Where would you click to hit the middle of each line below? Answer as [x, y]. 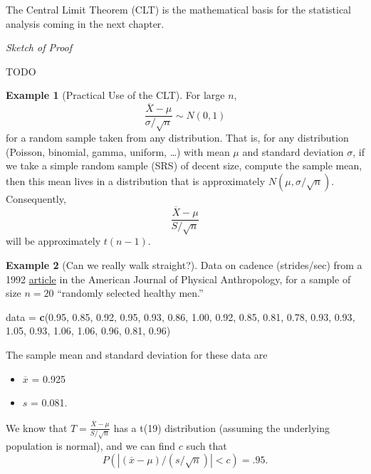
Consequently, [36, 198]
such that [207, 446]
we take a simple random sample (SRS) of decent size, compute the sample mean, [184, 165]
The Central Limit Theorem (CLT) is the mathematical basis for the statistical [179, 9]
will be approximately [53, 241]
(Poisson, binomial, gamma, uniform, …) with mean [118, 151]
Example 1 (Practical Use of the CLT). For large [115, 95]
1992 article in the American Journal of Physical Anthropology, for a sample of [178, 279]
